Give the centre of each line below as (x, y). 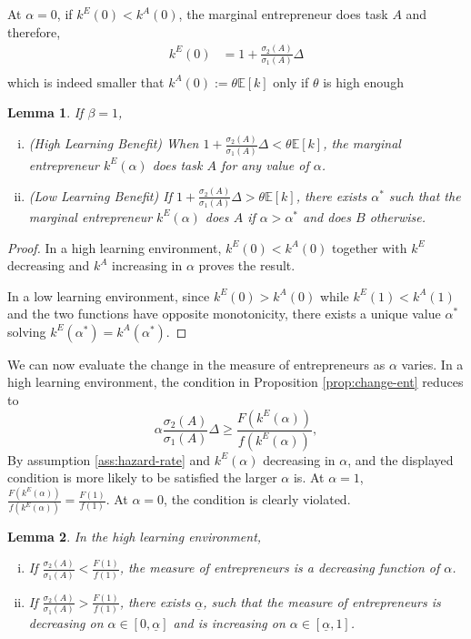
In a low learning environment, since (109, 295)
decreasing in (299, 459)
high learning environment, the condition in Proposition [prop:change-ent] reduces (235, 382)
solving (27, 331)
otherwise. (398, 216)
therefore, (34, 31)
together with (370, 247)
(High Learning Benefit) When (114, 143)
